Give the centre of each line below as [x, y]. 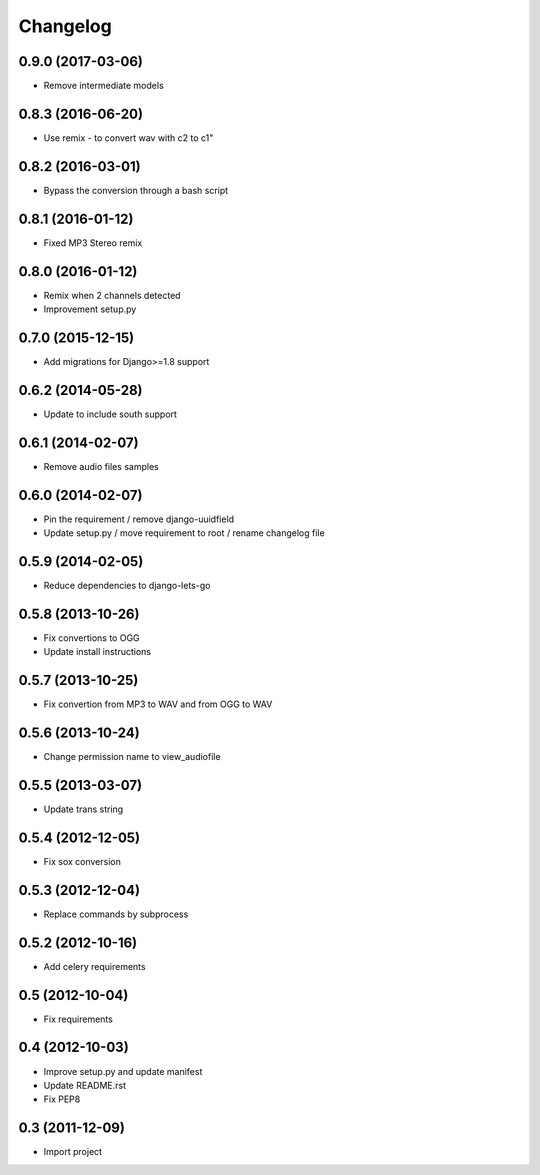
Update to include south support [110, 414]
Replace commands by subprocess [116, 914]
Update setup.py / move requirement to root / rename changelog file [184, 533]
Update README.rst [85, 1085]
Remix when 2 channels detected [112, 295]
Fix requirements [78, 1019]
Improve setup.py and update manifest [123, 1071]
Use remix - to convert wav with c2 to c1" [128, 137]
